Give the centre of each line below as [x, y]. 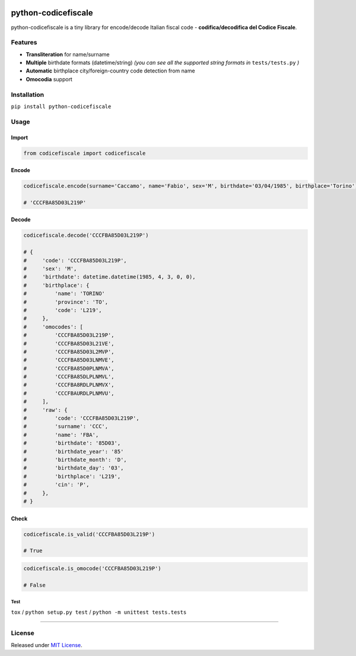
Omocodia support [49, 79]
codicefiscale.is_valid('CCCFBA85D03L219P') [89, 534]
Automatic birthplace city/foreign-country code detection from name [110, 71]
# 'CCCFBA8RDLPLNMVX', [69, 385]
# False [34, 585]
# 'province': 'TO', [66, 302]
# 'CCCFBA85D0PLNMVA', [69, 368]
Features [24, 43]
